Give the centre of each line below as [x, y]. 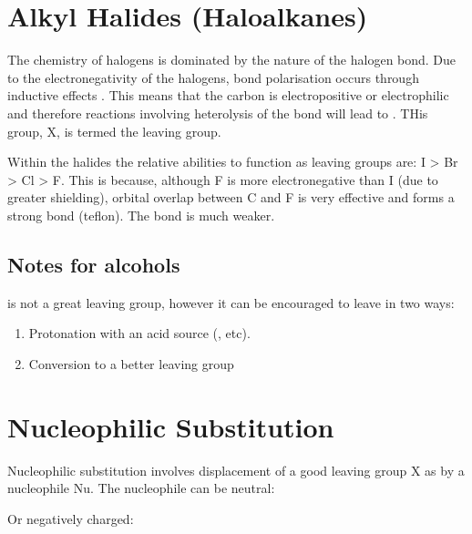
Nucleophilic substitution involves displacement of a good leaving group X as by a [236, 470]
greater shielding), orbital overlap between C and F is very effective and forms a [231, 197]
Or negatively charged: [71, 518]
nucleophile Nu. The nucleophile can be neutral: [141, 488]
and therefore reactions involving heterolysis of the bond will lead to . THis [218, 113]
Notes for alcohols [94, 264]
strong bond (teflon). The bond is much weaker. [141, 215]
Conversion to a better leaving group [131, 363]
